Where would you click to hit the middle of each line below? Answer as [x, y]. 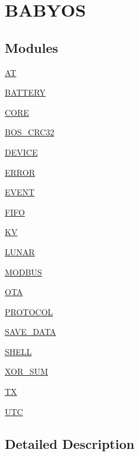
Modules [31, 47]
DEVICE [21, 152]
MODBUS [23, 272]
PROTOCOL [29, 311]
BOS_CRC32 [30, 132]
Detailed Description [70, 443]
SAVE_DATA [31, 332]
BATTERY [25, 92]
